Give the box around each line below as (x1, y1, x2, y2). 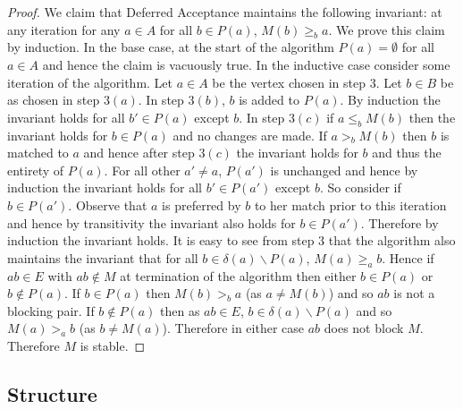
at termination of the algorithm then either (120, 266, 357, 285)
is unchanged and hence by (270, 160, 418, 179)
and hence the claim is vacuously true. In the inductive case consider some (42, 55, 450, 73)
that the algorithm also (328, 231, 456, 250)
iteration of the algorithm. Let (7, 72, 173, 91)
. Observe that (68, 195, 147, 214)
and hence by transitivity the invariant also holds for (7, 213, 296, 232)
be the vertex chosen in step (212, 72, 366, 91)
